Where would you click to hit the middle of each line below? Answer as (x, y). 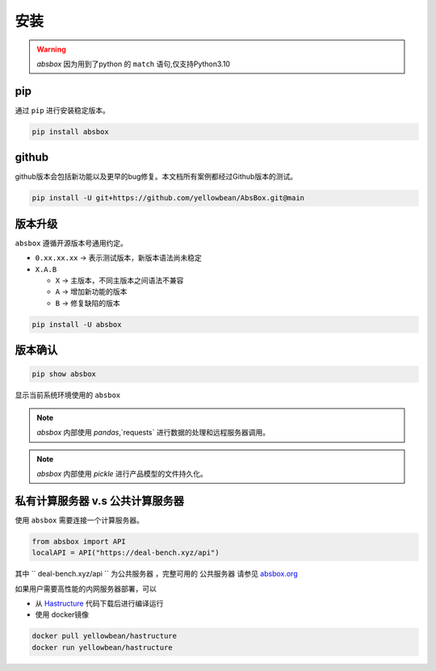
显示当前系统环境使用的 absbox (68, 395)
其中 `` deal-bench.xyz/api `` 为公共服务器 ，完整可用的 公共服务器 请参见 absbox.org (156, 574)
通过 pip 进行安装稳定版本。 (63, 110)
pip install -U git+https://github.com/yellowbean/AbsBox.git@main (168, 198)
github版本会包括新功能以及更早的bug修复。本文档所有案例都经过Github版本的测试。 (156, 177)
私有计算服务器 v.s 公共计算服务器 (100, 501)
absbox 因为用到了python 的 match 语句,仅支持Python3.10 (133, 64)
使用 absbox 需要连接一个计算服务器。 (80, 520)
